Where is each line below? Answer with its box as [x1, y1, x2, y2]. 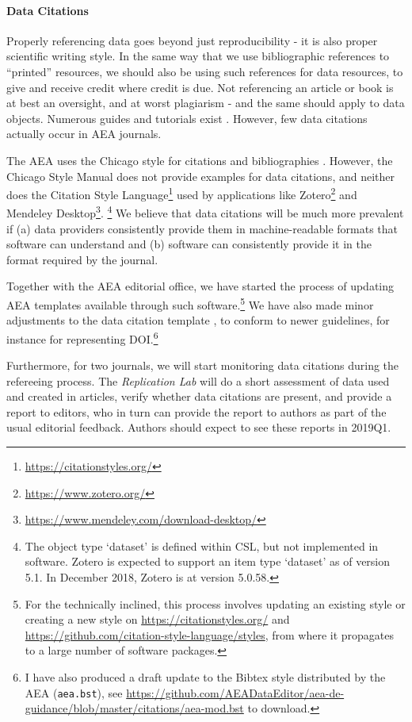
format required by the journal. [6, 251, 158, 267]
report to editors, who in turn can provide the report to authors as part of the [6, 403, 387, 420]
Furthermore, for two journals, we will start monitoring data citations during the [6, 357, 399, 374]
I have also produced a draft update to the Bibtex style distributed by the [25, 669, 386, 686]
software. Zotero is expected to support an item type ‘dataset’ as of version [25, 553, 391, 570]
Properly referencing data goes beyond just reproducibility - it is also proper [6, 32, 378, 48]
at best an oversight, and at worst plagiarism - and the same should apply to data [6, 94, 405, 111]
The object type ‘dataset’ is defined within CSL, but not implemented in [25, 537, 379, 554]
